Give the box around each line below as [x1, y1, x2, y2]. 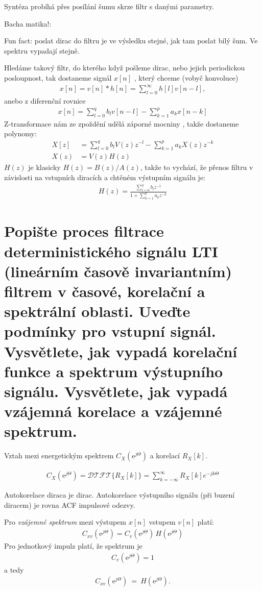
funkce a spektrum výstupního [4, 360, 223, 381]
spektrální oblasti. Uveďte [4, 301, 190, 322]
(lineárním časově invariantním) [4, 260, 232, 281]
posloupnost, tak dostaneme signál [4, 72, 112, 83]
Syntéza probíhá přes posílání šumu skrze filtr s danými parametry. [4, 1, 214, 11]
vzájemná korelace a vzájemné [4, 401, 222, 422]
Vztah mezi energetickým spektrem [4, 450, 114, 461]
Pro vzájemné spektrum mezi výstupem [4, 516, 126, 527]
